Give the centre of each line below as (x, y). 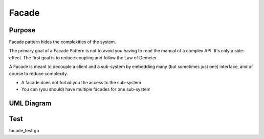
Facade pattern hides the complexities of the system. (63, 42)
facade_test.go (24, 131)
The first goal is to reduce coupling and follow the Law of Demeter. (90, 58)
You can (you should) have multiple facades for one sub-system (86, 89)
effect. (16, 58)
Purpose (22, 30)
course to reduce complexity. (38, 73)
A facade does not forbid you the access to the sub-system (81, 83)
